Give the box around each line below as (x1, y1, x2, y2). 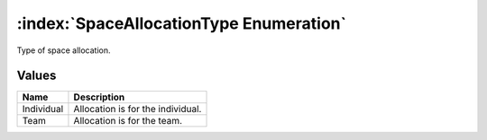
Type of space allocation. (16, 45, 111, 56)
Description (73, 91, 125, 103)
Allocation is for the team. (73, 115, 183, 127)
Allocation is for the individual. (73, 103, 202, 116)
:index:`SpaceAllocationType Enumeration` (16, 13, 347, 33)
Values (16, 68, 57, 83)
